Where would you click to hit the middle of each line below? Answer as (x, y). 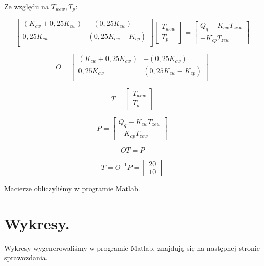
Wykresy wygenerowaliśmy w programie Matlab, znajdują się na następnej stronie (132, 247)
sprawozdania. (26, 258)
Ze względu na (27, 6)
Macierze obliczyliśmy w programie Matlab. (72, 188)
